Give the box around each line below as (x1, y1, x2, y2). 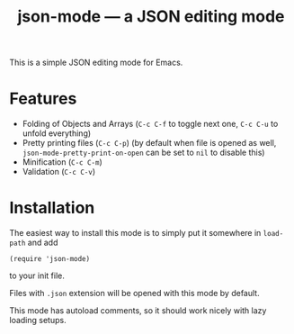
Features (9, 88, 77, 109)
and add (27, 237, 58, 248)
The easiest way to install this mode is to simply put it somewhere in (9, 228, 262, 239)
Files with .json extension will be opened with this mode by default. (9, 288, 260, 299)
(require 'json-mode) (9, 255, 91, 264)
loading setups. (9, 315, 67, 326)
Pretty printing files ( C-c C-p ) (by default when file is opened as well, (22, 138, 277, 149)
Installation (9, 198, 95, 218)
